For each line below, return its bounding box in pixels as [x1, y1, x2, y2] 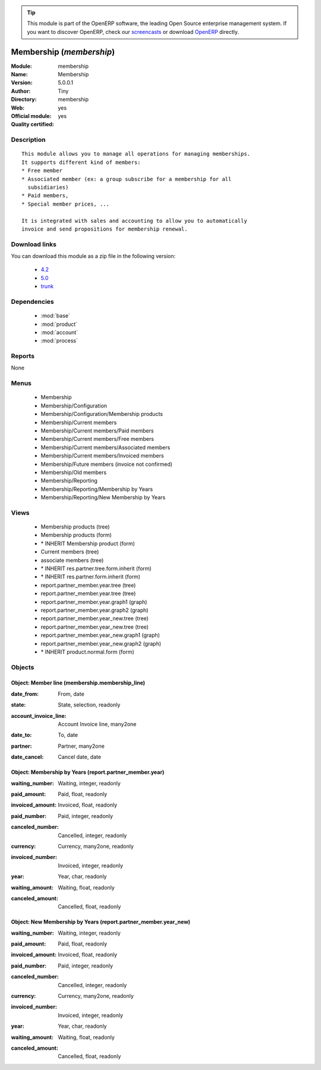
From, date [58, 690, 84, 697]
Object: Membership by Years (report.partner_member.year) [11, 769, 165, 776]
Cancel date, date [58, 754, 101, 761]
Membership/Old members [40, 468, 107, 476]
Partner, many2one [58, 742, 105, 749]
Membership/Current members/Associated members [40, 444, 171, 451]
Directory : [11, 96, 37, 103]
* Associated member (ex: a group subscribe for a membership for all [21, 176, 232, 182]
